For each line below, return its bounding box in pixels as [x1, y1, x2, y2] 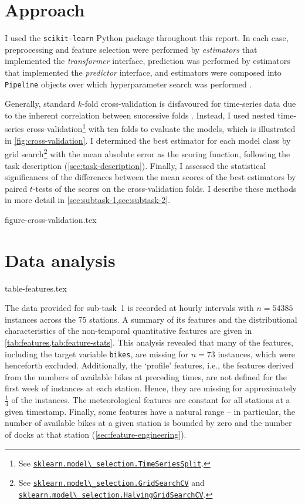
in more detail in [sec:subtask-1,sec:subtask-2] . [5, 194, 171, 206]
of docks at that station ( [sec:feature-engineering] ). [5, 428, 187, 441]
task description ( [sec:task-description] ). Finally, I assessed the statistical [5, 159, 266, 171]
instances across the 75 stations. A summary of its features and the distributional [5, 313, 297, 325]
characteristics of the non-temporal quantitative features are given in [5, 324, 252, 337]
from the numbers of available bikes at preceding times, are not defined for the [5, 370, 287, 383]
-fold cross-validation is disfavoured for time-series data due [82, 97, 296, 110]
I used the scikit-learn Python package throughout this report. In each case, [5, 32, 289, 44]
